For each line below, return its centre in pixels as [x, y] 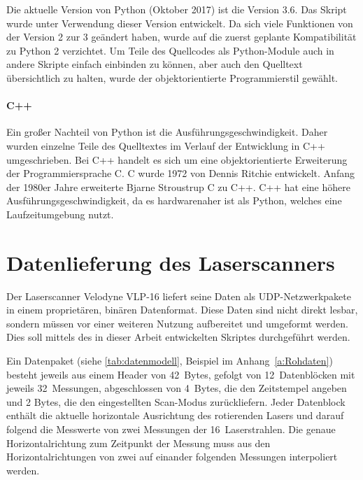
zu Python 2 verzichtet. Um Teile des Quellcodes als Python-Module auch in [170, 50]
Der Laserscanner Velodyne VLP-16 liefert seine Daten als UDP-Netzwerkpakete [179, 296]
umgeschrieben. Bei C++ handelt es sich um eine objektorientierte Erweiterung [177, 159]
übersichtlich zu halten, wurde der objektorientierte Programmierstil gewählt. [172, 77]
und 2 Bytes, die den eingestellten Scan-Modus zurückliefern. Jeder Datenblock [176, 401]
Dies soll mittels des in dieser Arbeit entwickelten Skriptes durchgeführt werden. [178, 337]
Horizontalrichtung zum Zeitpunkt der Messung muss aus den [138, 443]
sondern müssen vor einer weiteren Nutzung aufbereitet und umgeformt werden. [177, 323]
